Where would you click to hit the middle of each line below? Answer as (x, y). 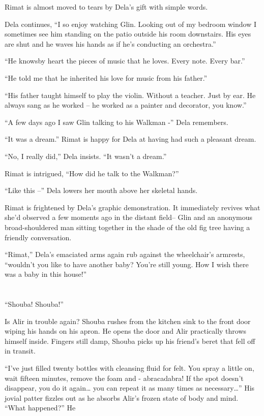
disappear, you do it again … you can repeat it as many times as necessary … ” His (130, 388)
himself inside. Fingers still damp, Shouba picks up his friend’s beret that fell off (130, 341)
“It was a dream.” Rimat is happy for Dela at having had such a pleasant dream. (130, 139)
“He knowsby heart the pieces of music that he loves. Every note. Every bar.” (125, 61)
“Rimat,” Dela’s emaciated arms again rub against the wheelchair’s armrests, (125, 254)
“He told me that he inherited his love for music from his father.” (106, 77)
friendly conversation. (38, 237)
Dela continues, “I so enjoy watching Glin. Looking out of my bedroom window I (130, 24)
